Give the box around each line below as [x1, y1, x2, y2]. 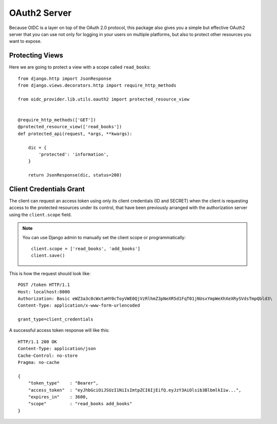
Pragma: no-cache [18, 360, 60, 365]
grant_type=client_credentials [18, 317, 94, 322]
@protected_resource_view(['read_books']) [18, 124, 122, 130]
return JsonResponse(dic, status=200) [28, 173, 122, 178]
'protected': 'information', [38, 151, 109, 157]
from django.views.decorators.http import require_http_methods [18, 83, 177, 88]
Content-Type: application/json [18, 346, 96, 352]
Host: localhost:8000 [18, 289, 70, 294]
